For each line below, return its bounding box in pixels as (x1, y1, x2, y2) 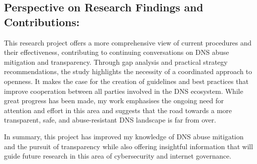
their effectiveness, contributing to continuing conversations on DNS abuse (4, 47, 229, 57)
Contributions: (4, 14, 80, 29)
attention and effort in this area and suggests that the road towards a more (4, 105, 232, 115)
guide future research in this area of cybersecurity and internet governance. (4, 151, 231, 161)
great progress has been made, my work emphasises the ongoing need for (4, 95, 224, 106)
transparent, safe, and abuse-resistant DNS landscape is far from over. (4, 115, 216, 125)
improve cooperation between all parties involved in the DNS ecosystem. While (4, 85, 243, 96)
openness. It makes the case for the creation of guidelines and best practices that (4, 76, 249, 86)
